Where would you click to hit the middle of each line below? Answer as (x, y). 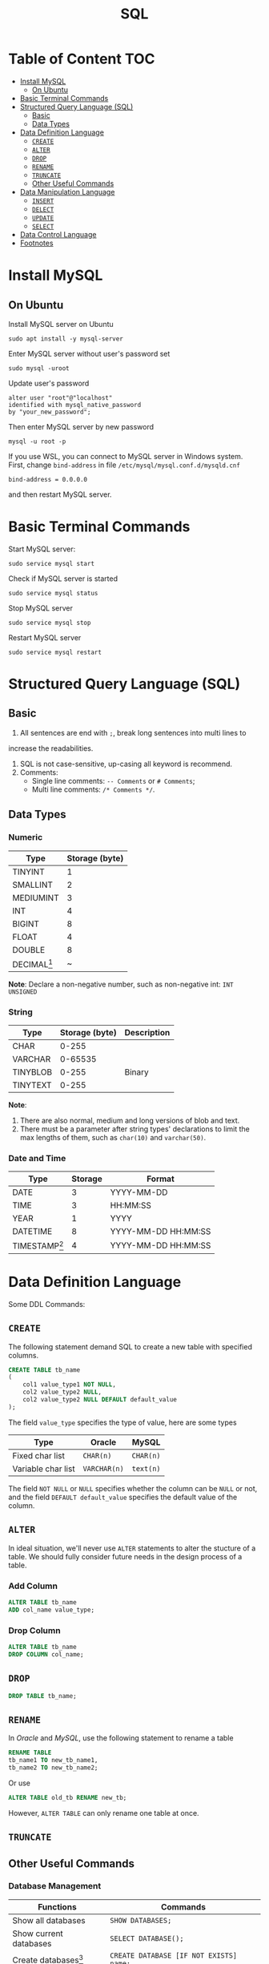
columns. (24, 1355)
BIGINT (26, 924)
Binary (137, 1072)
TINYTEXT (32, 1085)
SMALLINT (33, 885)
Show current (38, 1934)
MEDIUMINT (36, 897)
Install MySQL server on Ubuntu (61, 324)
